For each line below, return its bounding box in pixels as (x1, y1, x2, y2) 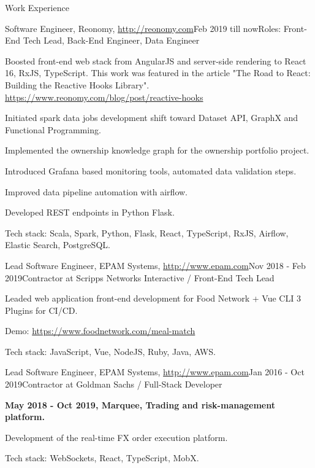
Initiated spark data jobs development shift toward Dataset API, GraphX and (5, 111, 298, 124)
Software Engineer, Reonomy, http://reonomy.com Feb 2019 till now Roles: (5, 21, 281, 34)
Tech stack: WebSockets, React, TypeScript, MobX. (5, 451, 199, 464)
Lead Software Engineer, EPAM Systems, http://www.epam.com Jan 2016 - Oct (5, 365, 305, 378)
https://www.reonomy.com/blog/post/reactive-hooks (5, 90, 203, 103)
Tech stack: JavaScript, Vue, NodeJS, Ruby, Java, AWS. (5, 345, 216, 357)
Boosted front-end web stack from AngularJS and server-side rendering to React (5, 54, 306, 67)
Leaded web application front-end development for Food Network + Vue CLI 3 (5, 292, 301, 305)
